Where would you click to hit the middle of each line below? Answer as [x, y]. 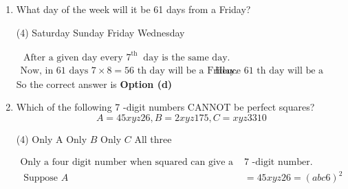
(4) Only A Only [52, 138]
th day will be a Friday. [187, 70]
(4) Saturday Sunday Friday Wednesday [100, 32]
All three [153, 138]
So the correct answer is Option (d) [94, 84]
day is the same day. [187, 57]
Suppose [41, 178]
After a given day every [73, 57]
